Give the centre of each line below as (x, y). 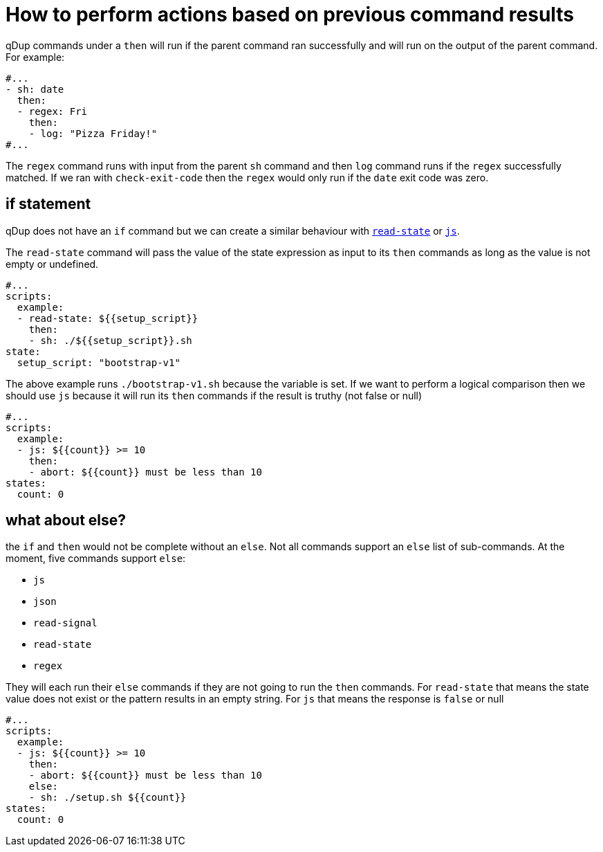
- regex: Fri (52, 111)
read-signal (65, 623)
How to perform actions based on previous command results (290, 15)
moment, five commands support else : (96, 559)
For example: (35, 57)
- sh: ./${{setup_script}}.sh (110, 340)
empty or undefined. (52, 264)
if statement (48, 204)
